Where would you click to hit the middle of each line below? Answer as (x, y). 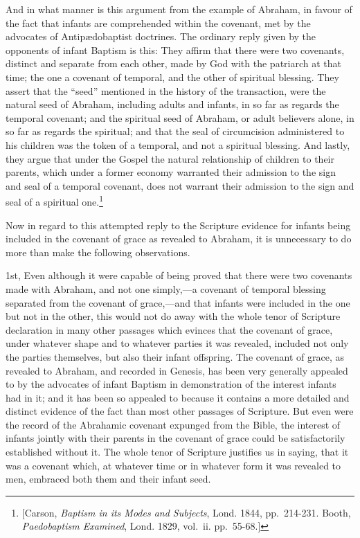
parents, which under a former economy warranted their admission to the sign (171, 172)
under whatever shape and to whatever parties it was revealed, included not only (177, 343)
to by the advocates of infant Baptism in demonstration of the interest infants (171, 384)
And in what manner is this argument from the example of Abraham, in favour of (179, 9)
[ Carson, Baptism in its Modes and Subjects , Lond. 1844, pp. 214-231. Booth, (186, 512)
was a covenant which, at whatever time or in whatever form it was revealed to (173, 465)
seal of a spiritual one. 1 (54, 200)
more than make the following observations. (98, 252)
